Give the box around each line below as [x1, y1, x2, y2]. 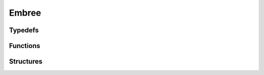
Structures [9, 57, 43, 66]
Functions [9, 42, 41, 50]
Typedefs [9, 26, 39, 34]
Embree [9, 7, 42, 18]
